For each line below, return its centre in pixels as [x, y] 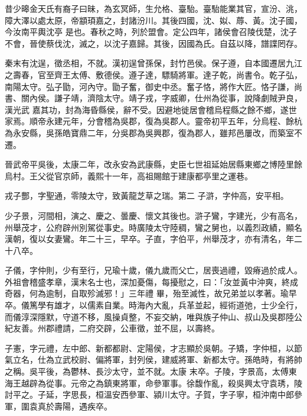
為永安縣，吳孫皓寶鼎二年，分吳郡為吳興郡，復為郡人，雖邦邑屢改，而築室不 [153, 132]
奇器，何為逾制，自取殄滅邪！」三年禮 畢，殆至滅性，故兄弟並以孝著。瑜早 [151, 293]
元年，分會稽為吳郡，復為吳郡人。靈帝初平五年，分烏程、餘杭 [182, 121]
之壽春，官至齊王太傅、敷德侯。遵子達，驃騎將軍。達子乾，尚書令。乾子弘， [153, 74]
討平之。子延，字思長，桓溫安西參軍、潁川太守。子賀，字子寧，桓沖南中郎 [149, 394]
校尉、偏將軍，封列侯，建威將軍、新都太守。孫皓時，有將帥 [186, 359]
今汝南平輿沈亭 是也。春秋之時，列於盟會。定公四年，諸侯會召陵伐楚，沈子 [151, 32]
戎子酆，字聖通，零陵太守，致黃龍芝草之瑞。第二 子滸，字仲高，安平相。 [147, 196]
